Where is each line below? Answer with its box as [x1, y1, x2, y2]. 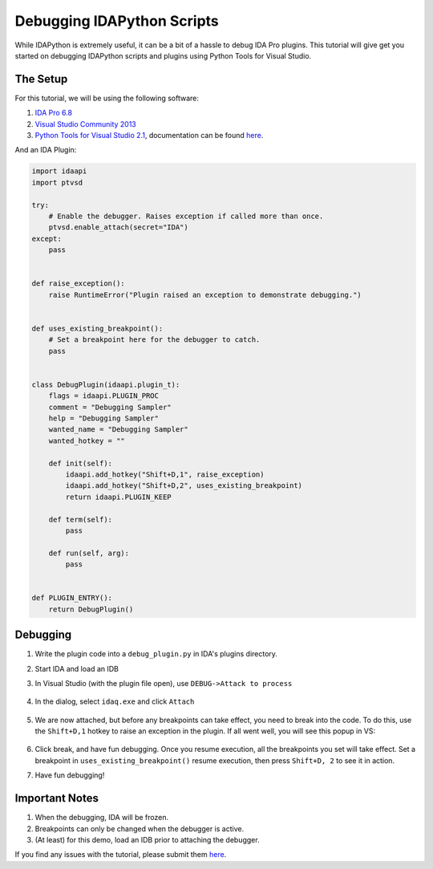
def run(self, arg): [48, 548, 130, 558]
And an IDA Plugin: [14, 145, 77, 155]
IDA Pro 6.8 [34, 108, 72, 118]
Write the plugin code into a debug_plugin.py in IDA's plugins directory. [34, 649, 278, 659]
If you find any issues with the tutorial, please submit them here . [14, 850, 227, 859]
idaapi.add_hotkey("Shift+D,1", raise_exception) [65, 469, 265, 479]
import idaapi [31, 167, 87, 176]
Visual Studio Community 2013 [34, 119, 136, 128]
